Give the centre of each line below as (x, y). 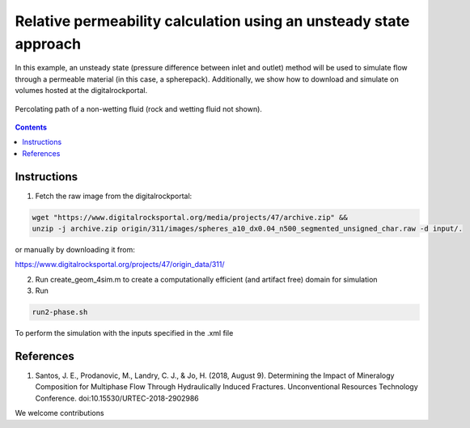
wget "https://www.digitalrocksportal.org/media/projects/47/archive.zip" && (190, 217)
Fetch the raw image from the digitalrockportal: (114, 196)
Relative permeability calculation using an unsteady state (212, 21)
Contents (31, 127)
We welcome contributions (59, 413)
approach (48, 44)
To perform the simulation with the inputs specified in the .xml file (124, 333)
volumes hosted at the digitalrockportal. (81, 91)
